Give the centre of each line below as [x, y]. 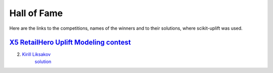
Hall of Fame [36, 13]
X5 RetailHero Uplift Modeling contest [70, 43]
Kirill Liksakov [36, 54]
